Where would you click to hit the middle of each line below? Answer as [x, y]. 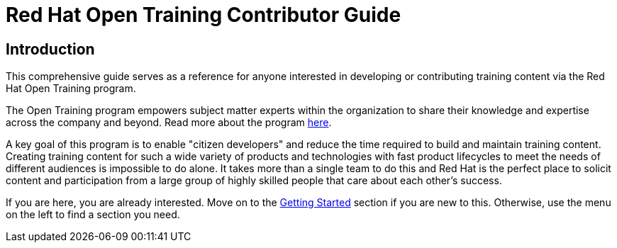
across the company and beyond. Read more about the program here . [169, 123]
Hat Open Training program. [71, 89]
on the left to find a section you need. [93, 215]
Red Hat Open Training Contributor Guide [204, 15]
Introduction [50, 49]
